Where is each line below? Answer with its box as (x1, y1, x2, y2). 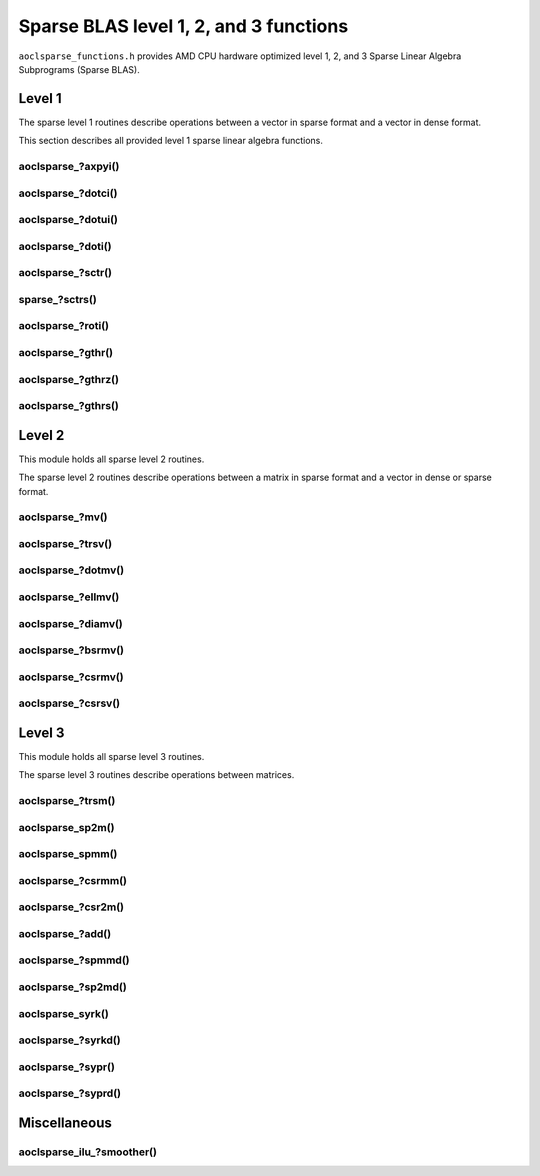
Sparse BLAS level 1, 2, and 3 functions (18, 15, 349, 37)
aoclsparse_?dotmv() (18, 563, 125, 577)
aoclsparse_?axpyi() (18, 160, 120, 173)
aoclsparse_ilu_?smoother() (18, 1145, 157, 1159)
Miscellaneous (18, 1114, 112, 1131)
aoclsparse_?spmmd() (18, 953, 130, 967)
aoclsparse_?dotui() (18, 213, 119, 227)
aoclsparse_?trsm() (18, 794, 116, 808)
